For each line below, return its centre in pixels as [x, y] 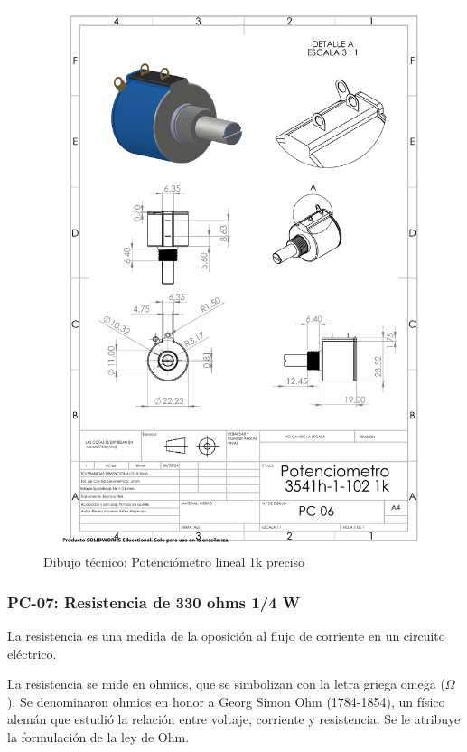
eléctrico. [32, 653]
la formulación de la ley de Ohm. [98, 737]
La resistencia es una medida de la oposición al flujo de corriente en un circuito [226, 636]
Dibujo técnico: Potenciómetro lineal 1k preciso [174, 562]
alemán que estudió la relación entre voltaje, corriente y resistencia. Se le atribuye [234, 719]
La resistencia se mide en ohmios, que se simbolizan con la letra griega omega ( [226, 684]
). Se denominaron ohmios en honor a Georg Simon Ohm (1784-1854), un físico [226, 701]
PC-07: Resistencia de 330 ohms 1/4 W [154, 602]
